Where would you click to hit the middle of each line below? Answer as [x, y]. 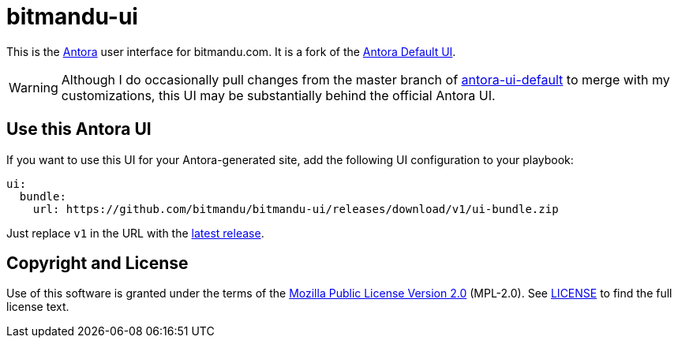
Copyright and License [97, 264]
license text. [38, 307]
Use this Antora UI [79, 129]
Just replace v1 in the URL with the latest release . [135, 233]
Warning [34, 87]
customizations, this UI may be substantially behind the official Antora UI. [278, 95]
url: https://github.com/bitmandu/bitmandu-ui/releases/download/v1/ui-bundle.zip [296, 209]
